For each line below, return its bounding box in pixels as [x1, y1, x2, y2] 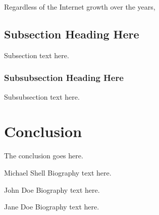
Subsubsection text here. [4, 91, 80, 102]
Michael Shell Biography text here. [4, 167, 112, 178]
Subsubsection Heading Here [4, 71, 124, 84]
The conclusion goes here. [4, 150, 83, 161]
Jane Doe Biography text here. [4, 201, 99, 212]
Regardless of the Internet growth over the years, [4, 2, 155, 12]
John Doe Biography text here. [4, 184, 100, 195]
